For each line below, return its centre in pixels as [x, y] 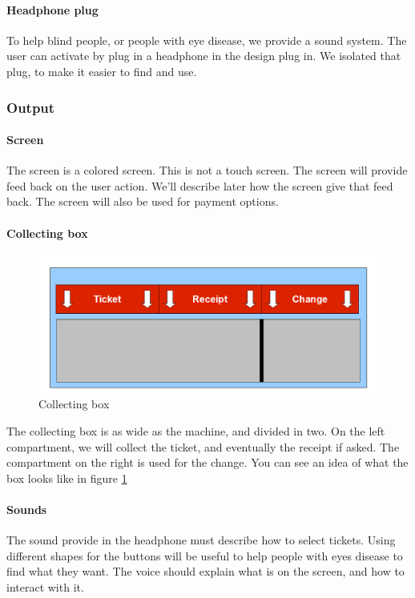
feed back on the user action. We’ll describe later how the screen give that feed [200, 185]
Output [31, 107]
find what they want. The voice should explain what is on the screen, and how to [205, 571]
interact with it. [45, 586]
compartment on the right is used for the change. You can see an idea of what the [207, 462]
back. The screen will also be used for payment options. [143, 201]
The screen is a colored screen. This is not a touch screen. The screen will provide [207, 170]
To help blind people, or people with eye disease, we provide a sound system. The [207, 40]
